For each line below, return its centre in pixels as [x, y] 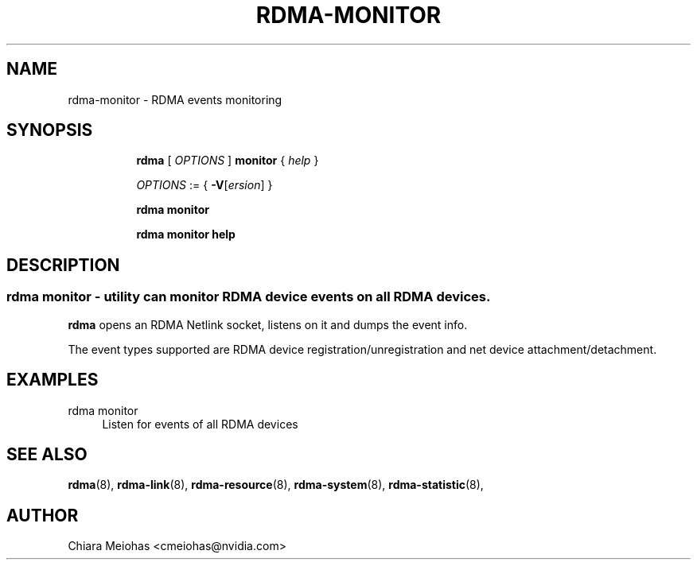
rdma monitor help [186, 235]
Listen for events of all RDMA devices [200, 424]
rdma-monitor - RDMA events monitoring [175, 99]
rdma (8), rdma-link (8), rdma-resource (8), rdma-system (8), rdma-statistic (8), [276, 485]
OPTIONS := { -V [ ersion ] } [204, 185]
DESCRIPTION [63, 265]
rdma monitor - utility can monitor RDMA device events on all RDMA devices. [249, 297]
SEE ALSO [47, 454]
